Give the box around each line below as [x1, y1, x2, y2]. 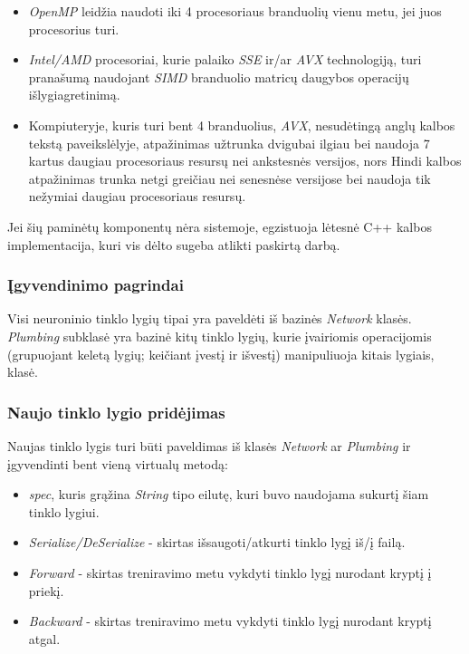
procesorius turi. [28, 19, 120, 38]
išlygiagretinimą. [28, 85, 120, 104]
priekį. [28, 581, 64, 600]
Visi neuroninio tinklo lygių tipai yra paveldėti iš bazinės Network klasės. [7, 309, 412, 328]
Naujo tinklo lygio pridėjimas [7, 400, 225, 423]
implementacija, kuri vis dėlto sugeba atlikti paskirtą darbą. [7, 235, 340, 254]
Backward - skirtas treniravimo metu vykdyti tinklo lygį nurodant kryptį [28, 611, 432, 630]
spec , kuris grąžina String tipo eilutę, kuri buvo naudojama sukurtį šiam [28, 485, 429, 504]
